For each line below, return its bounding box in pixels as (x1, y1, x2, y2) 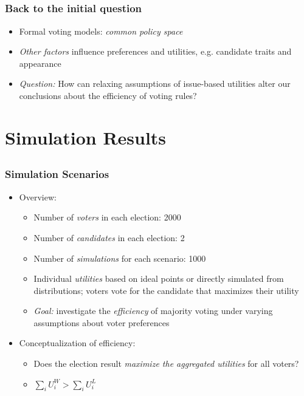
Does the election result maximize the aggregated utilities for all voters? (33, 357, 299, 370)
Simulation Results (5, 125, 167, 149)
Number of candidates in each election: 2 (33, 231, 185, 244)
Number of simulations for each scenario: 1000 (33, 251, 206, 264)
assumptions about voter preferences (33, 316, 170, 329)
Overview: (19, 190, 57, 203)
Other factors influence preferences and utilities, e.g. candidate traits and (19, 45, 292, 58)
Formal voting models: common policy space (19, 24, 183, 37)
